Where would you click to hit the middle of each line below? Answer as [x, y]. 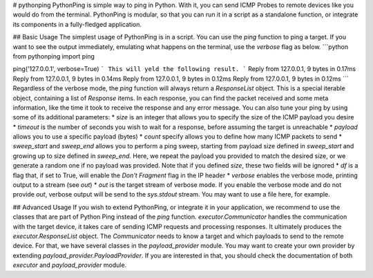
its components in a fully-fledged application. [77, 24]
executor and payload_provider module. [70, 265]
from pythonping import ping [54, 56]
